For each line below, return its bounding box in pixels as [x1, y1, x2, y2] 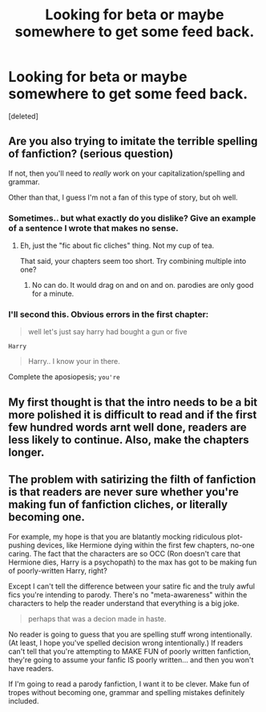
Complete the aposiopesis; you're [8, 372, 120, 382]
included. [8, 696, 39, 706]
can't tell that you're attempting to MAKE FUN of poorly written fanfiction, [8, 646, 251, 656]
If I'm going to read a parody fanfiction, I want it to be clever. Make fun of [8, 679, 250, 689]
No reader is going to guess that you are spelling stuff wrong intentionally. [8, 629, 252, 639]
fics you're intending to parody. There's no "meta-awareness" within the [8, 589, 248, 599]
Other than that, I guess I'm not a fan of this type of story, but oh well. [8, 192, 238, 202]
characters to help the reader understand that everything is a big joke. [8, 598, 240, 608]
